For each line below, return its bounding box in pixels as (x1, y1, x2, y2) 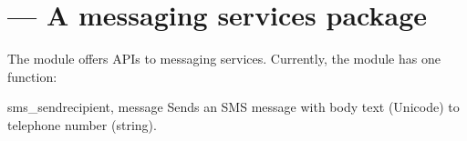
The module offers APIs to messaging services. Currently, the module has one (7, 49, 441, 68)
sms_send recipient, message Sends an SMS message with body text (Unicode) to (7, 97, 460, 116)
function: (7, 66, 57, 86)
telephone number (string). (7, 115, 157, 134)
